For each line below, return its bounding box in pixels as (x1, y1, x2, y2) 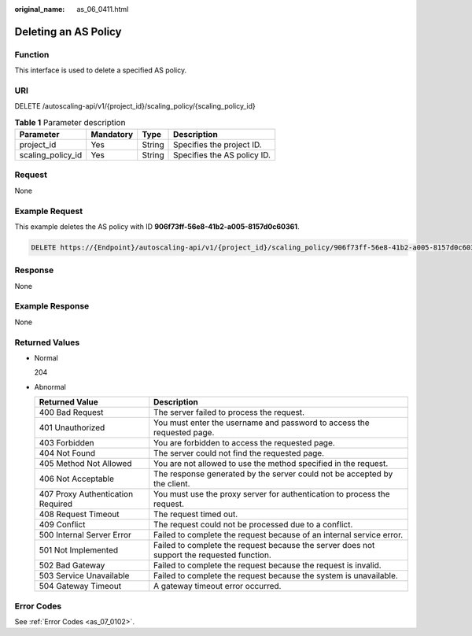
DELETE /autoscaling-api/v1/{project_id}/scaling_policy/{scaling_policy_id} (14, 102, 256, 111)
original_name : (14, 5, 65, 13)
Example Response (14, 301, 90, 312)
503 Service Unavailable (39, 571, 130, 582)
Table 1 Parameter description (14, 116, 126, 128)
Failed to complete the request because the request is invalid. (153, 560, 382, 571)
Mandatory (90, 129, 134, 140)
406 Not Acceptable (39, 473, 114, 484)
